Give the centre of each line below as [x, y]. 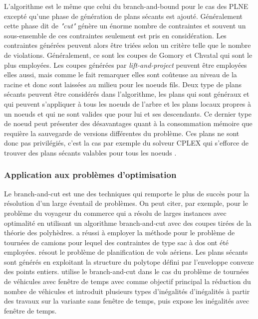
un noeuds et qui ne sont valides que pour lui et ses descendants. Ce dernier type [128, 113]
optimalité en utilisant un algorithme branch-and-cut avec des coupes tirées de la [128, 223]
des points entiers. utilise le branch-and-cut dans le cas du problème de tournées [127, 271]
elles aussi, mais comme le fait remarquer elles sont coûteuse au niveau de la [121, 75]
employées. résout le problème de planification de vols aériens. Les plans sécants [126, 252]
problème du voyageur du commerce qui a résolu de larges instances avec [115, 213]
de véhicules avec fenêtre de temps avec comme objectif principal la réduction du [128, 281]
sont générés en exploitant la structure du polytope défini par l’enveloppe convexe [129, 261]
